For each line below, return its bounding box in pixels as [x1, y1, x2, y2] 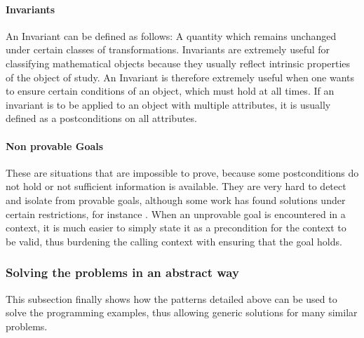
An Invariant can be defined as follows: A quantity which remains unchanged [6, 28, 337, 43]
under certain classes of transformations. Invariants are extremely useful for [6, 42, 330, 57]
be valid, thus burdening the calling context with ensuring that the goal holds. [6, 234, 342, 248]
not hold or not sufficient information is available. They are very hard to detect [6, 179, 346, 194]
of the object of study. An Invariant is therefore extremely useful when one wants [6, 69, 355, 84]
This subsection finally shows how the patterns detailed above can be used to [6, 291, 337, 306]
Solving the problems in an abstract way [6, 264, 239, 281]
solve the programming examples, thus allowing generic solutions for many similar [6, 305, 358, 320]
